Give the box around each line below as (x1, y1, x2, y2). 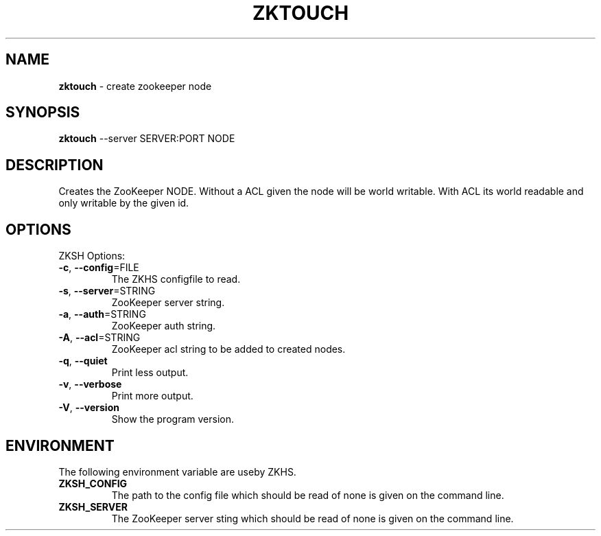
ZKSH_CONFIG (58, 477, 128, 489)
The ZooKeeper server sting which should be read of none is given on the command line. (111, 512, 514, 524)
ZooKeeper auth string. (111, 320, 216, 332)
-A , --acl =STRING (58, 331, 141, 344)
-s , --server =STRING (58, 285, 156, 297)
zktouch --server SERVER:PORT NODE (58, 132, 235, 145)
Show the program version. (111, 413, 234, 426)
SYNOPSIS (5, 104, 80, 121)
